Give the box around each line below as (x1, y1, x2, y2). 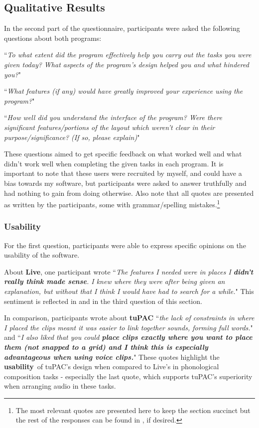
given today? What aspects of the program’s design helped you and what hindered (4, 59, 249, 69)
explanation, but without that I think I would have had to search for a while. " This (4, 285, 254, 296)
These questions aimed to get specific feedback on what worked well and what (4, 148, 242, 159)
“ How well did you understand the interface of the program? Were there (4, 112, 222, 123)
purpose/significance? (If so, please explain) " (4, 132, 140, 142)
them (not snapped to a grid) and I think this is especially (4, 341, 208, 352)
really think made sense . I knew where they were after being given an (4, 276, 225, 286)
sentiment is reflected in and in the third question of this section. (4, 295, 202, 306)
